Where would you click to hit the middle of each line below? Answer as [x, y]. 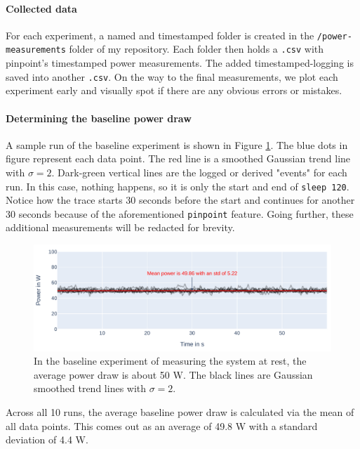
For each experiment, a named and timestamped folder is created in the [160, 35]
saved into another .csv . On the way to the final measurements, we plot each [172, 76]
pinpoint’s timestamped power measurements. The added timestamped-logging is [180, 63]
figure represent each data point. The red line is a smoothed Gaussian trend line [178, 158]
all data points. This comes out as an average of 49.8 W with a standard [162, 425]
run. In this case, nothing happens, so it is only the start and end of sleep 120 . [178, 186]
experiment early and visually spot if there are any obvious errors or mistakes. [174, 90]
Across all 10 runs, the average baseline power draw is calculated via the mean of [180, 411]
